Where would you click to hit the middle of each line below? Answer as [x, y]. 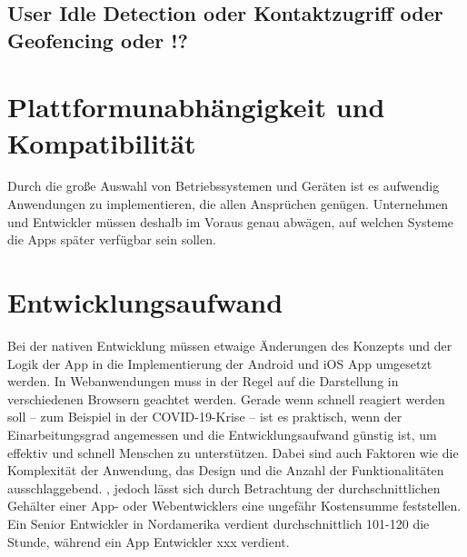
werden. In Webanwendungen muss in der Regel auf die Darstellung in [203, 381]
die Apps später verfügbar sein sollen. [112, 239]
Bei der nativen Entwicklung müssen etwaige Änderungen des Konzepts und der [230, 345]
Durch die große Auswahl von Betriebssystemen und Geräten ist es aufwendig [224, 186]
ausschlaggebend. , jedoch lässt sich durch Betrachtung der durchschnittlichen [224, 487]
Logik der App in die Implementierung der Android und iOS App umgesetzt [220, 363]
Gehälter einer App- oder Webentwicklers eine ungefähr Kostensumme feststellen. [234, 506]
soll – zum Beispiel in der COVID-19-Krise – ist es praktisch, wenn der [205, 417]
